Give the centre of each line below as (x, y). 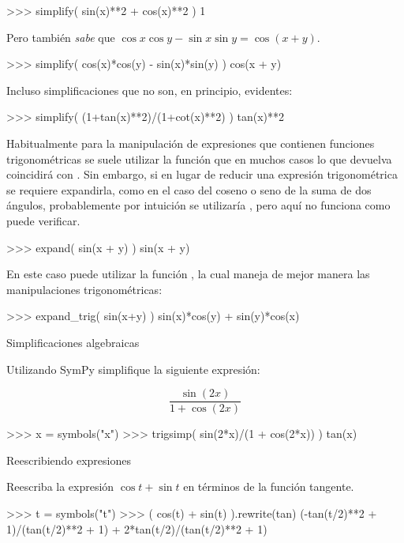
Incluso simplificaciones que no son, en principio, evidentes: (150, 90)
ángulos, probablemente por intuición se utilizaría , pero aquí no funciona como (198, 205)
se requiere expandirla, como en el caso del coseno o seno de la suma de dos (189, 189)
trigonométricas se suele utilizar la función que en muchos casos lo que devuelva (199, 158)
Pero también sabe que (61, 37)
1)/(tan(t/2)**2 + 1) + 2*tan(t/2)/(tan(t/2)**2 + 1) (137, 528)
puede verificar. (43, 220)
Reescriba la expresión (60, 486)
